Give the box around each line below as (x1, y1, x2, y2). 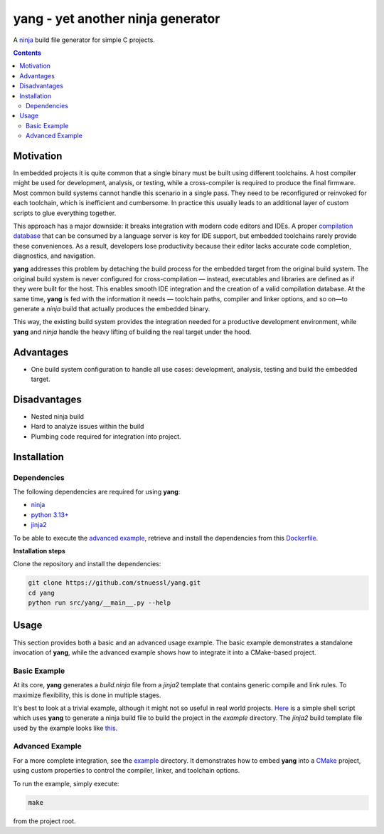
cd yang (28, 588, 55, 597)
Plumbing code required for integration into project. (31, 432, 181, 441)
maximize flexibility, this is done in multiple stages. (13, 691, 161, 699)
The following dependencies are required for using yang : (13, 487, 181, 496)
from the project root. (13, 816, 76, 825)
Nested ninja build (31, 412, 85, 421)
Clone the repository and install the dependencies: (13, 560, 161, 568)
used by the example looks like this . (13, 724, 118, 732)
